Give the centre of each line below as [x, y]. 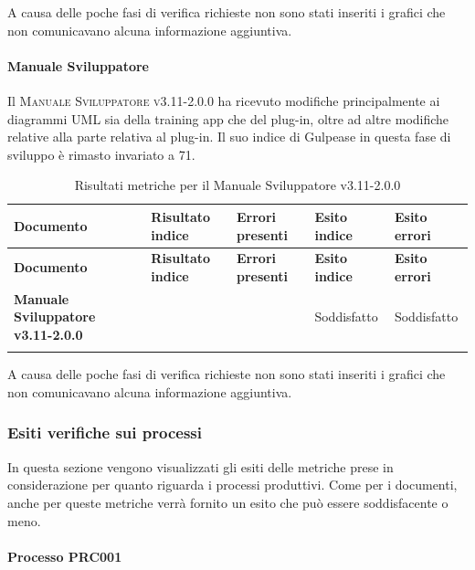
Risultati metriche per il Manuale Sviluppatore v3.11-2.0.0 [237, 185]
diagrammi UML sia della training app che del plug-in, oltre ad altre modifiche [228, 118]
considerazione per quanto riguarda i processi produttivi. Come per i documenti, [232, 485]
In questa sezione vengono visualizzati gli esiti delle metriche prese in [201, 466]
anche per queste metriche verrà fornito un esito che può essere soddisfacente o [228, 502]
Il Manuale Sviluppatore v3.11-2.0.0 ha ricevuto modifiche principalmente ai [224, 100]
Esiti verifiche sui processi [105, 433]
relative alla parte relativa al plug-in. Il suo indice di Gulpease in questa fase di [229, 137]
